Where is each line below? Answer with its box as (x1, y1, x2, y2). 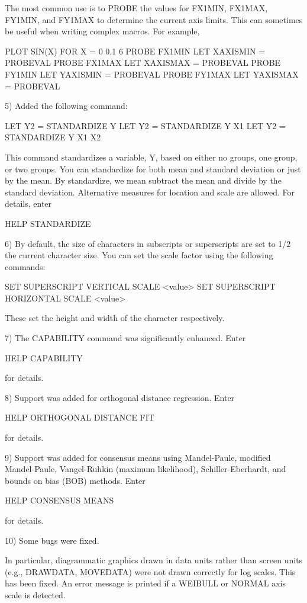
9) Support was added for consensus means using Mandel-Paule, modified (5, 451, 271, 463)
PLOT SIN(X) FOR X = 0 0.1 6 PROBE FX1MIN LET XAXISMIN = (5, 44, 266, 57)
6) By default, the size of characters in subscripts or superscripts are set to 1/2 (5, 237, 291, 249)
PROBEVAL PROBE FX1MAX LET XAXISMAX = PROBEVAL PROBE (5, 56, 281, 69)
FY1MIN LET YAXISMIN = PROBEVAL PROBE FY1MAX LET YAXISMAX (5, 68, 299, 80)
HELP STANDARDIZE (5, 217, 91, 229)
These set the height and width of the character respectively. (5, 312, 225, 324)
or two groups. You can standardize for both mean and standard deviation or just (5, 162, 301, 175)
